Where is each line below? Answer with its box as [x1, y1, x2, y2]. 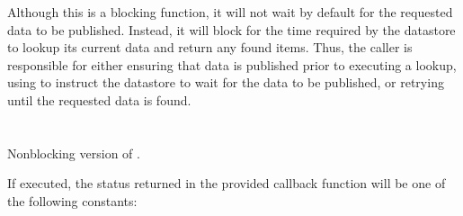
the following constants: [7, 191, 138, 210]
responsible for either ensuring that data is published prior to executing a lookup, [7, 55, 457, 74]
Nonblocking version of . [7, 143, 140, 162]
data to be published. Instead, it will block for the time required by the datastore [7, 20, 456, 39]
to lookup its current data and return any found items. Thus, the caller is [7, 38, 413, 57]
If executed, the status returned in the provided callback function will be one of [7, 174, 446, 193]
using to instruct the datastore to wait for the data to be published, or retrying [7, 73, 444, 92]
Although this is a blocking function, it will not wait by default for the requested [7, 3, 453, 21]
